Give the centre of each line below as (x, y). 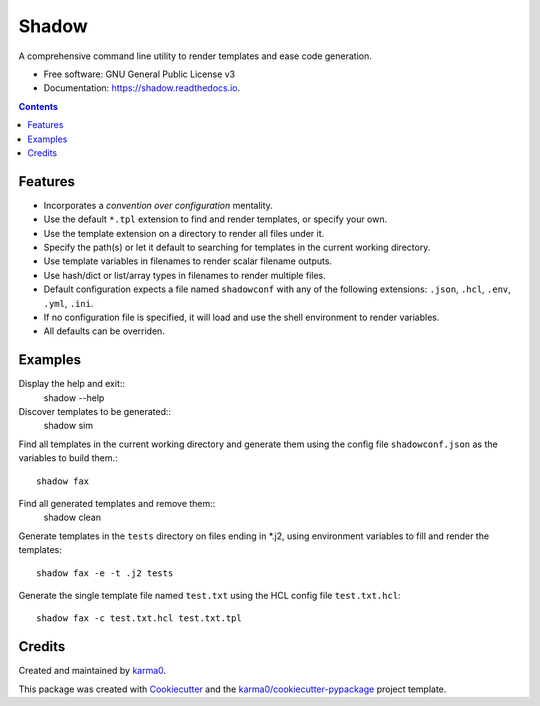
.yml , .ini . (68, 303)
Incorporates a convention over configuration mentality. (158, 205)
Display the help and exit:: (71, 384)
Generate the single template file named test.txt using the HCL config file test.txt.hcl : (209, 595)
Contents (38, 106)
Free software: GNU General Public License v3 (139, 74)
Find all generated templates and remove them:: (117, 503)
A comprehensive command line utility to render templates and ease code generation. (195, 56)
